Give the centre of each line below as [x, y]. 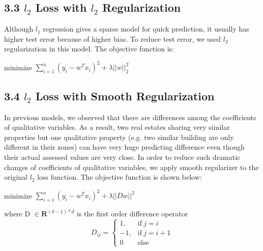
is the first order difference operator [133, 214]
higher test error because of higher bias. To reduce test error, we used [113, 38]
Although [19, 29]
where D [17, 214]
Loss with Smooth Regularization [125, 95]
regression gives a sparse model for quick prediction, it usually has [146, 29]
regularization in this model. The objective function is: [89, 49]
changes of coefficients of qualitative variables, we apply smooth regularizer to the [131, 167]
